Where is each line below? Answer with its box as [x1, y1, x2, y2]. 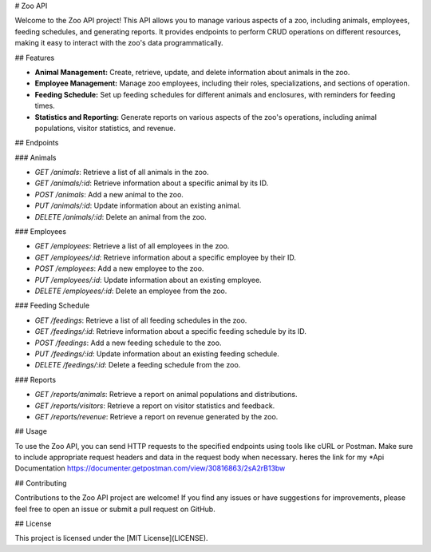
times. [34, 101, 55, 111]
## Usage [14, 427, 48, 436]
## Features [14, 53, 55, 62]
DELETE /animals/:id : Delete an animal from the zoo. [34, 212, 207, 221]
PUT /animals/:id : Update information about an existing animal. [34, 201, 242, 211]
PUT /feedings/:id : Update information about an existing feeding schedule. [34, 348, 279, 359]
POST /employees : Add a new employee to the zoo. [34, 264, 204, 273]
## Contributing [14, 478, 67, 487]
